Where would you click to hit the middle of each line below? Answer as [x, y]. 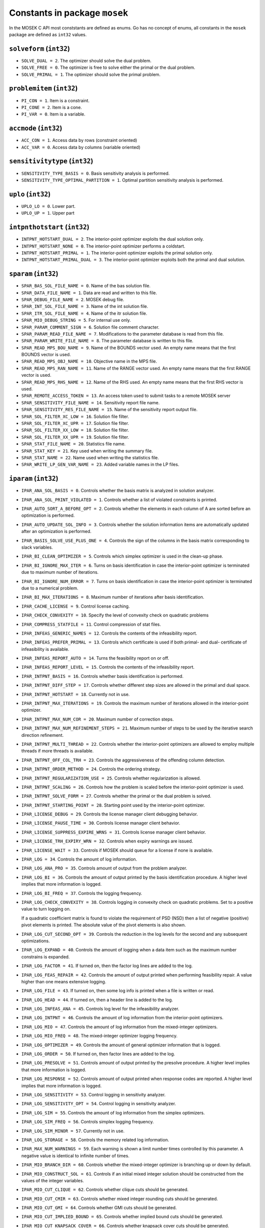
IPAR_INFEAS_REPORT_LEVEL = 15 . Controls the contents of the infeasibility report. [108, 667]
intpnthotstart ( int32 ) [49, 227]
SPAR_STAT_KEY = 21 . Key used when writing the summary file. [87, 451]
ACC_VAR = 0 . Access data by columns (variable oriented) [81, 147]
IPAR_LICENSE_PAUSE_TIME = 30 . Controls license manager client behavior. [101, 823]
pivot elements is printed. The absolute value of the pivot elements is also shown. [104, 925]
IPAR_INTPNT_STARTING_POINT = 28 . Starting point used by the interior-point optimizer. [113, 805]
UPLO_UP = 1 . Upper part [48, 213]
